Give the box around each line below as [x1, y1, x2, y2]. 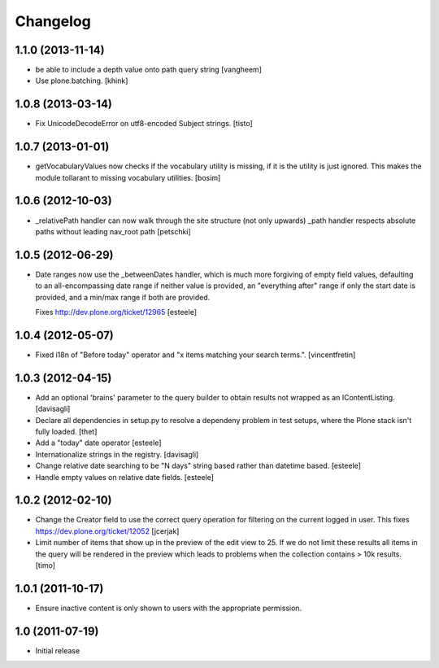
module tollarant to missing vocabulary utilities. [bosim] [35, 172, 221, 182]
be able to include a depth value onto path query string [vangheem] [35, 65, 262, 75]
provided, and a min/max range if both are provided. [35, 292, 211, 302]
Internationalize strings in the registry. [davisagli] [35, 449, 199, 459]
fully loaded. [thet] [35, 427, 98, 437]
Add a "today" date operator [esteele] [35, 438, 162, 448]
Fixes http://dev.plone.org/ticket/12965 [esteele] [35, 308, 197, 317]
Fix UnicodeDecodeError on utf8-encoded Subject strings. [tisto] [35, 119, 253, 129]
